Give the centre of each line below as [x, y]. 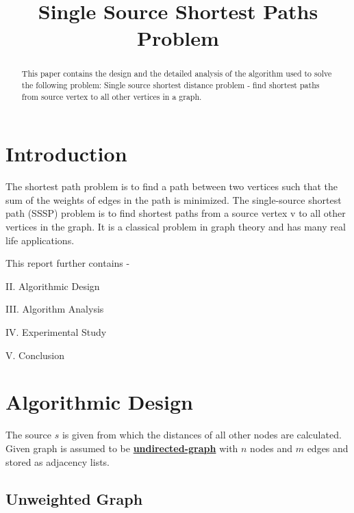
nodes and [271, 448]
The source [28, 435]
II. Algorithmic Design [53, 286]
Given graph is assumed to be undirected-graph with [122, 448]
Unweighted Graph [74, 498]
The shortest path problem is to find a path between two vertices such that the [172, 186]
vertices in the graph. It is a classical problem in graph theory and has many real [176, 227]
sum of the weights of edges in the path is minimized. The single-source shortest [174, 199]
